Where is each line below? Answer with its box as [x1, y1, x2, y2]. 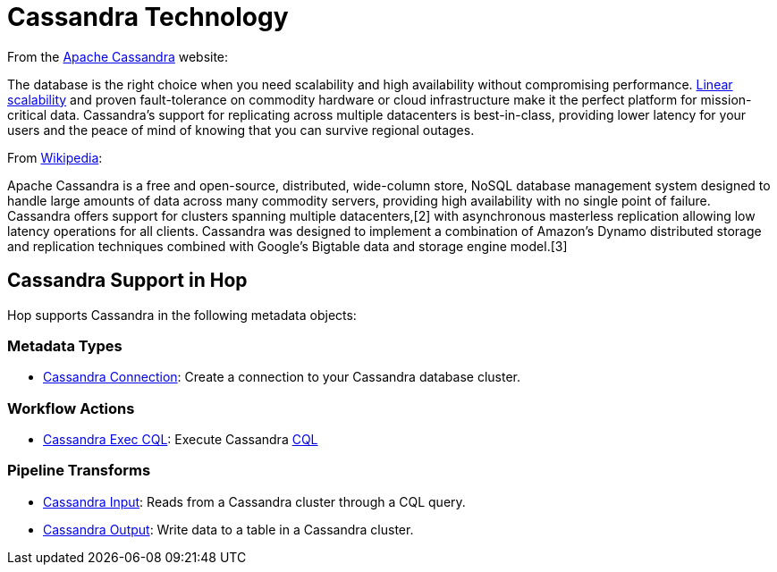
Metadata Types [7, 336, 122, 355]
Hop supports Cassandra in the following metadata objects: [7, 307, 357, 323]
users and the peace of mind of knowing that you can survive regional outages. [7, 122, 475, 138]
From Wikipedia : [7, 149, 103, 165]
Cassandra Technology [7, 2, 289, 32]
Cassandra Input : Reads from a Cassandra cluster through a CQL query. [43, 493, 466, 509]
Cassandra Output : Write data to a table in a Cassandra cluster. [43, 521, 414, 537]
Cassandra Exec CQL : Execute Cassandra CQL [43, 432, 318, 448]
